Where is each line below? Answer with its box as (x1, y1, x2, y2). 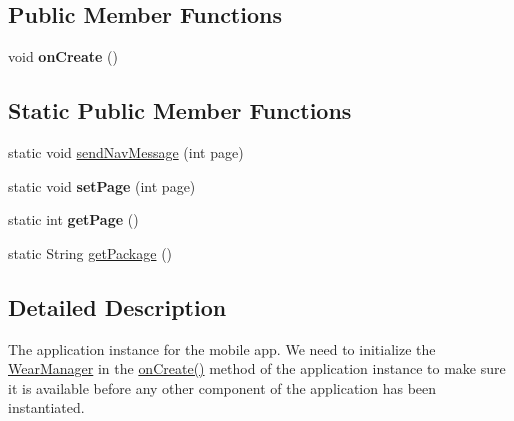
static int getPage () (8, 209, 139, 230)
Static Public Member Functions (8, 95, 352, 126)
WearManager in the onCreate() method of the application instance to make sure (8, 358, 506, 379)
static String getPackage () (8, 242, 173, 263)
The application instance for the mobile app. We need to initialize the (8, 338, 436, 359)
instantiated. (8, 397, 85, 418)
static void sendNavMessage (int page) (8, 142, 244, 162)
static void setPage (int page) (8, 175, 196, 196)
